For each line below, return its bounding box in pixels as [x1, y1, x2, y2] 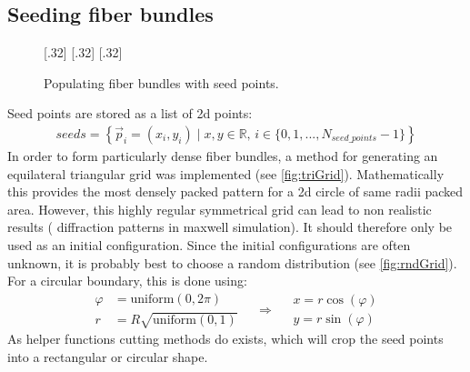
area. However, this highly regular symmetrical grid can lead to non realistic [7, 199, 432, 218]
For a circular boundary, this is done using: [7, 271, 247, 290]
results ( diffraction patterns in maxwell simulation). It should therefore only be [7, 217, 453, 236]
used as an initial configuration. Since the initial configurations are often [7, 235, 411, 254]
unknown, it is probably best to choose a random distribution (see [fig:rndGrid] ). [7, 253, 457, 272]
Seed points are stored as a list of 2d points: [7, 104, 253, 123]
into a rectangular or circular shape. [7, 347, 208, 366]
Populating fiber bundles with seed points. [44, 73, 279, 92]
